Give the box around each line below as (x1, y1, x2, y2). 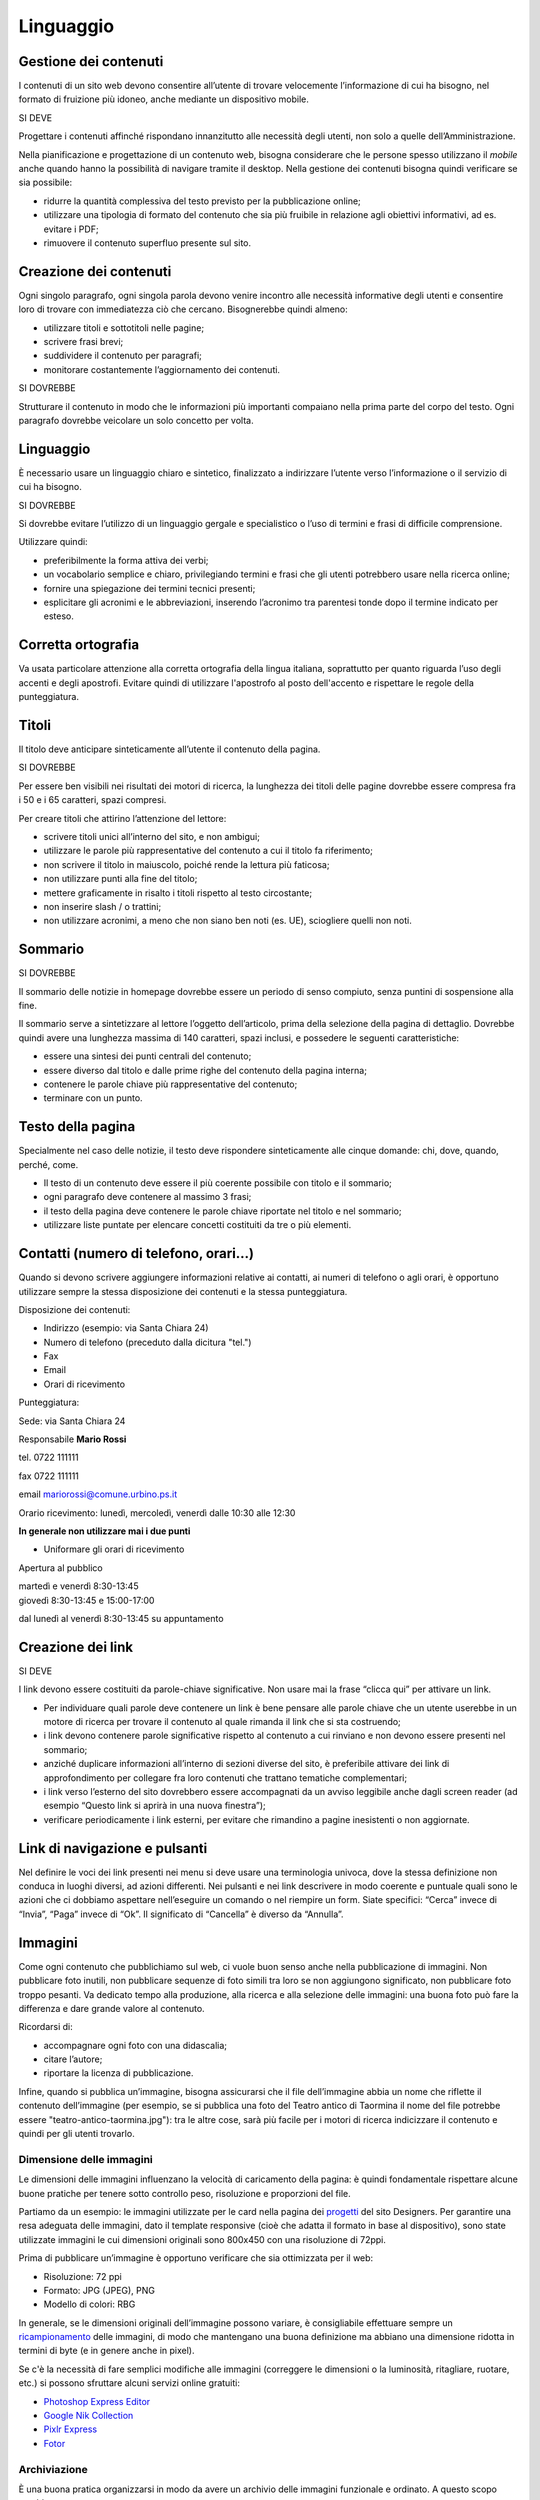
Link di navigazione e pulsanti (18, 1840, 208, 1857)
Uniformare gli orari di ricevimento (43, 1543, 185, 1555)
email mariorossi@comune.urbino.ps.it (18, 1488, 178, 1500)
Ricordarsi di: (18, 2021, 74, 2033)
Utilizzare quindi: (18, 536, 89, 548)
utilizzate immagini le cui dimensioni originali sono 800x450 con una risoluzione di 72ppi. (18, 2233, 387, 2245)
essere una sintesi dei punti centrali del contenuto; (43, 1050, 252, 1062)
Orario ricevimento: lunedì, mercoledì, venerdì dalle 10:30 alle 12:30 (18, 1506, 296, 1519)
